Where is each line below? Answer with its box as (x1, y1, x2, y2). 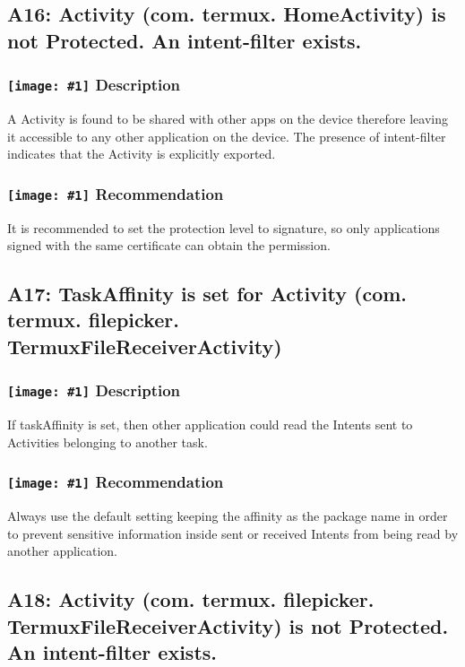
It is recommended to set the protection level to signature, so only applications (7, 218, 440, 237)
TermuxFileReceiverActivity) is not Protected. (7, 611, 449, 639)
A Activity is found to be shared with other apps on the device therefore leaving (7, 108, 448, 127)
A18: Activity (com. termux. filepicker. (7, 585, 375, 613)
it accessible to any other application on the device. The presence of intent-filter (7, 126, 446, 145)
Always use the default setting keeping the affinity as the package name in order (7, 507, 448, 525)
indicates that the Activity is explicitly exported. (7, 144, 276, 163)
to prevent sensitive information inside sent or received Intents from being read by (7, 524, 459, 542)
